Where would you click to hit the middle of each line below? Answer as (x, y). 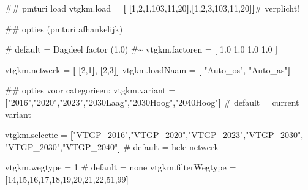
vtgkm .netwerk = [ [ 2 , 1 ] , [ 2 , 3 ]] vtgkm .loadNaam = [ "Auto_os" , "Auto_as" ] (148, 69)
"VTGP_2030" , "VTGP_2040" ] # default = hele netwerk (112, 146)
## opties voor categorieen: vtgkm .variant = (90, 90)
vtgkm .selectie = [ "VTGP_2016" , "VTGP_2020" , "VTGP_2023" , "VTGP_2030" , (154, 135)
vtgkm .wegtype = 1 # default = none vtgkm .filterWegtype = (121, 167)
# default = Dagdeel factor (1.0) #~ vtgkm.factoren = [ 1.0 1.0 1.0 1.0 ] (141, 49)
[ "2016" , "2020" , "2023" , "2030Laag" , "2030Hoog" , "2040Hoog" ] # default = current (152, 102)
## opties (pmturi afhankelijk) (64, 28)
